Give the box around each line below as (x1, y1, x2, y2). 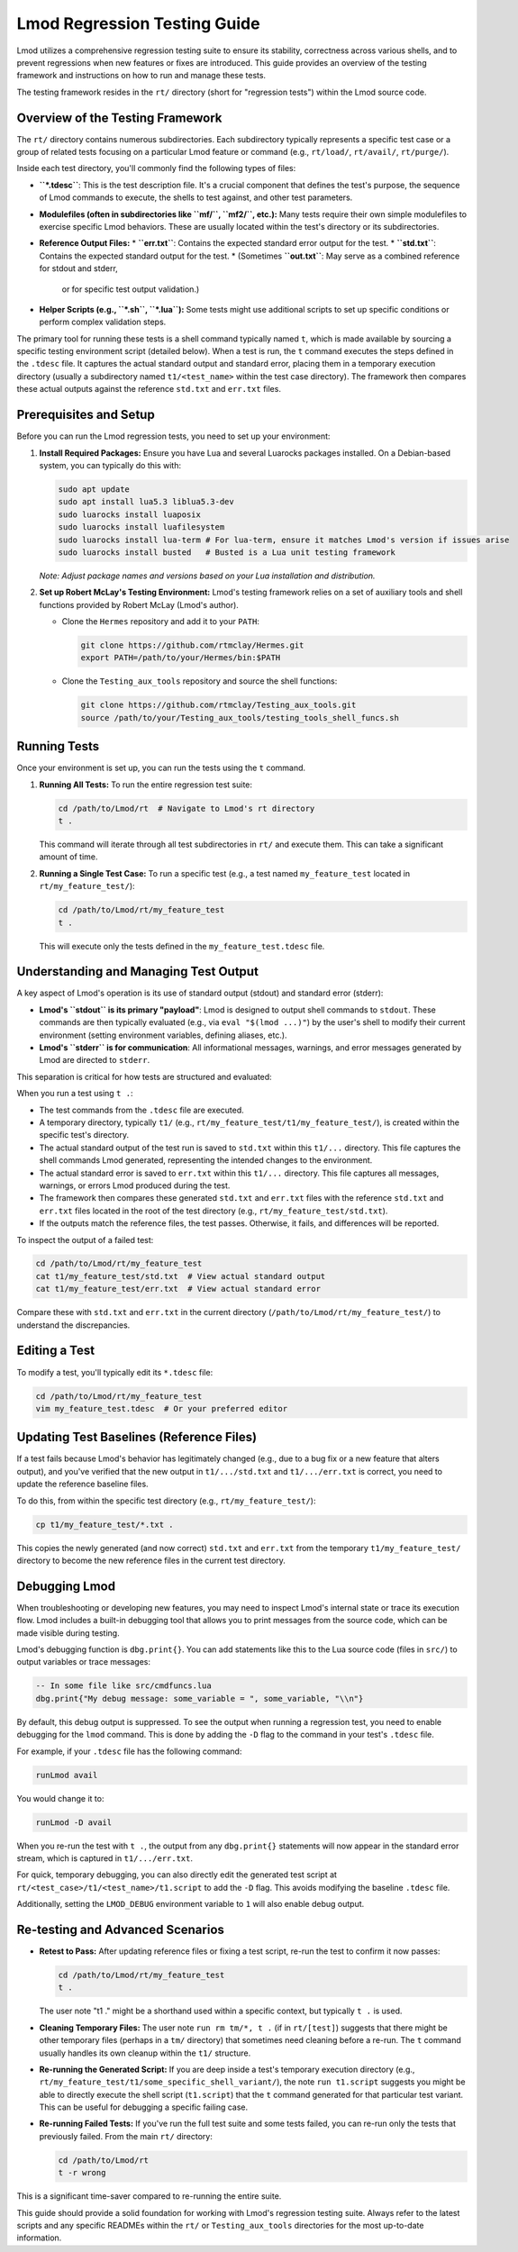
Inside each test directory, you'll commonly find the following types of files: (16, 163, 296, 174)
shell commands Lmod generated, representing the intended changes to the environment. (39, 1155, 373, 1166)
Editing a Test (16, 1343, 95, 1358)
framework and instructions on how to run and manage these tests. (16, 70, 266, 81)
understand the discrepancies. (16, 1320, 131, 1330)
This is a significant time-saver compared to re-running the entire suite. (16, 2191, 282, 2202)
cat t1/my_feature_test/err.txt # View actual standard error (35, 1284, 322, 1294)
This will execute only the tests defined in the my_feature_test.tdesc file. (39, 940, 325, 951)
